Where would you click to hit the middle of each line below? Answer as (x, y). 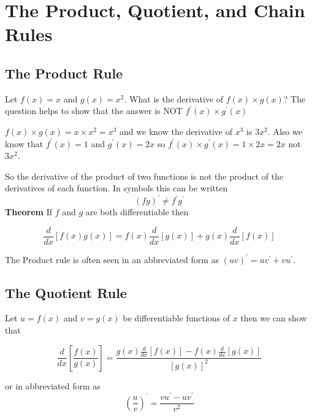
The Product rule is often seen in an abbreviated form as (112, 259)
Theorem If (29, 212)
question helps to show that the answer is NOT (94, 111)
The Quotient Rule (66, 292)
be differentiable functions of (177, 318)
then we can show (274, 318)
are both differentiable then (137, 212)
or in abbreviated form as (53, 385)
